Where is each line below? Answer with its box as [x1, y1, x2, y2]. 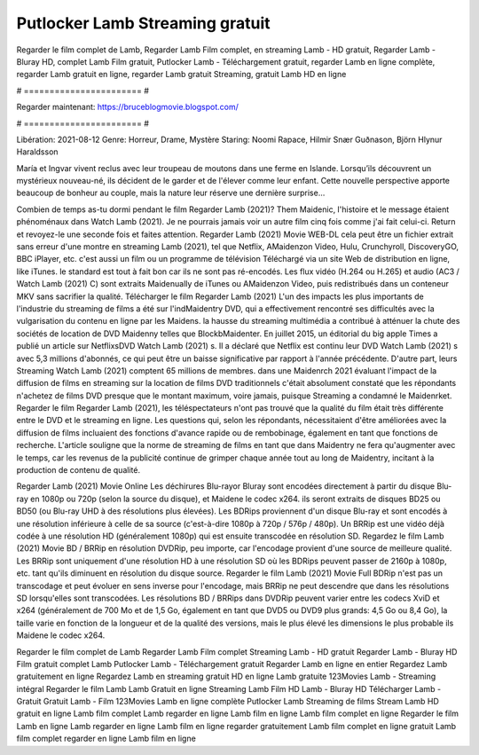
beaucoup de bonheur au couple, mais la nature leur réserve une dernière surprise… [16, 187, 326, 199]
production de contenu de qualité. [16, 465, 141, 476]
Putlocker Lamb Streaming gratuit [16, 13, 271, 33]
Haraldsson [16, 146, 59, 157]
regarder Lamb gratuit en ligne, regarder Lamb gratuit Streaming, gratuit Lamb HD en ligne [16, 69, 347, 80]
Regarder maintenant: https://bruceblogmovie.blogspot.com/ [16, 102, 239, 113]
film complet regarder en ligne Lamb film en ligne [16, 733, 197, 744]
